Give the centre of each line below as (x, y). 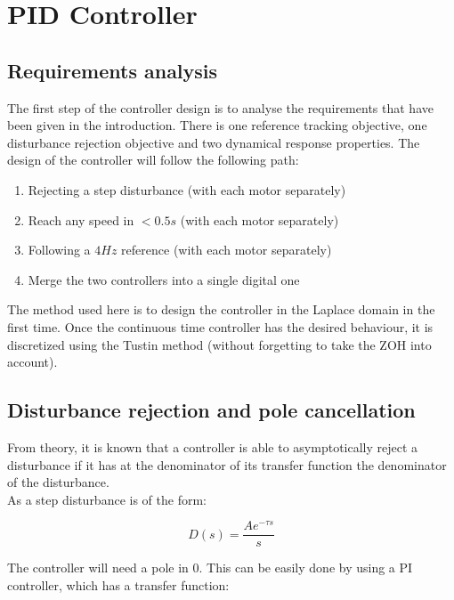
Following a (59, 250)
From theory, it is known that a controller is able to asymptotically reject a (213, 446)
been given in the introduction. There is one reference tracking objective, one (217, 125)
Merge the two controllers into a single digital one (164, 279)
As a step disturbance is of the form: (107, 499)
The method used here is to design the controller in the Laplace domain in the (221, 309)
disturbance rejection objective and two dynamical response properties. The (214, 142)
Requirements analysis (113, 70)
